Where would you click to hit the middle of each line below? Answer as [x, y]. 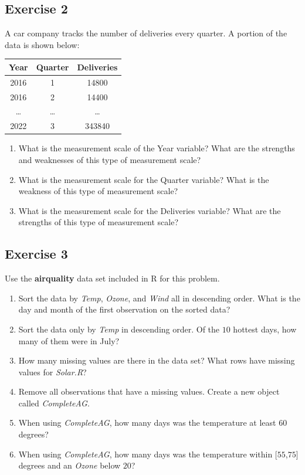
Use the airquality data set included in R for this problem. [112, 278]
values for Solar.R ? [52, 371]
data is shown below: [42, 44]
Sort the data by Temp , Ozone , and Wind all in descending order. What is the [159, 298]
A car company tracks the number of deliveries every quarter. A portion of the [146, 33]
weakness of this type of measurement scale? [98, 191]
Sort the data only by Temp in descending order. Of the [119, 329]
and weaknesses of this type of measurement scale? [110, 159]
